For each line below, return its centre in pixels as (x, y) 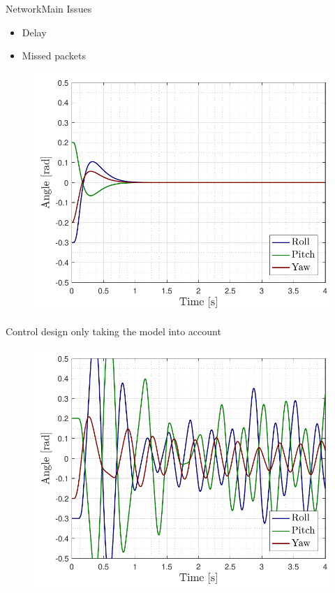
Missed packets (54, 56)
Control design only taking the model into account (113, 331)
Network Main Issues (49, 8)
